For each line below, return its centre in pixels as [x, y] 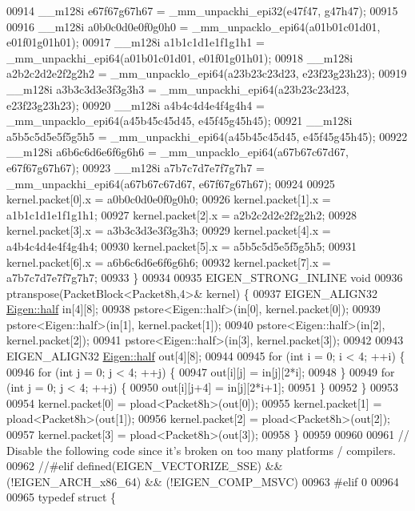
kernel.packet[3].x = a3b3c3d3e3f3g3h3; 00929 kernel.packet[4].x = [169, 230]
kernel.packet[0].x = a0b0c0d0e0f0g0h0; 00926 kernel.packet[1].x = [169, 199]
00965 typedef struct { [62, 497]
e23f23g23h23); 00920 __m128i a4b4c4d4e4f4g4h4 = [136, 105]
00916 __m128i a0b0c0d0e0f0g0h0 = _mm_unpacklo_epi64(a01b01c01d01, [194, 26]
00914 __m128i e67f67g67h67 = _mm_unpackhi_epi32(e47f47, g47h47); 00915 [202, 10]
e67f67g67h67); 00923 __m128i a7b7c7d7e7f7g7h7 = [136, 167]
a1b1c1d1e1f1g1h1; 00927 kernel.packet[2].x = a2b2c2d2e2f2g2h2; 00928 [182, 214]
